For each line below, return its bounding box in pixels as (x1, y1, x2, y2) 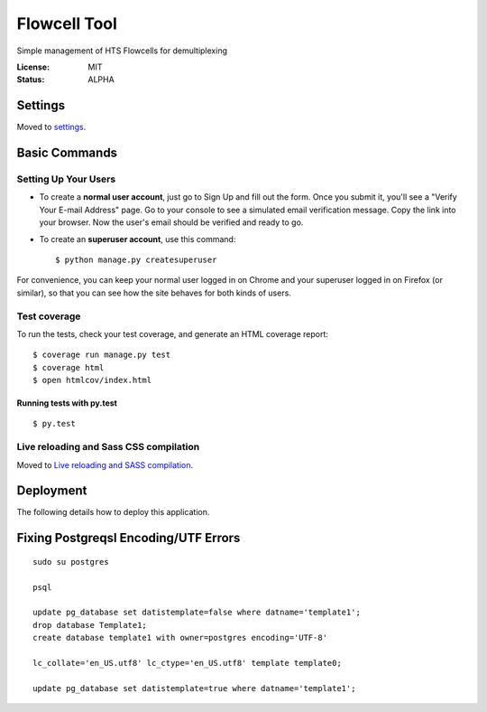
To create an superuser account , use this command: (39, 233, 236, 244)
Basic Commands (16, 145, 117, 161)
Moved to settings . (16, 122, 87, 133)
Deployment (16, 483, 87, 499)
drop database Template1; (32, 620, 148, 630)
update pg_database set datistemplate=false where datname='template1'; (32, 607, 361, 618)
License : (16, 61, 50, 72)
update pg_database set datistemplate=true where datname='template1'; (32, 683, 356, 693)
